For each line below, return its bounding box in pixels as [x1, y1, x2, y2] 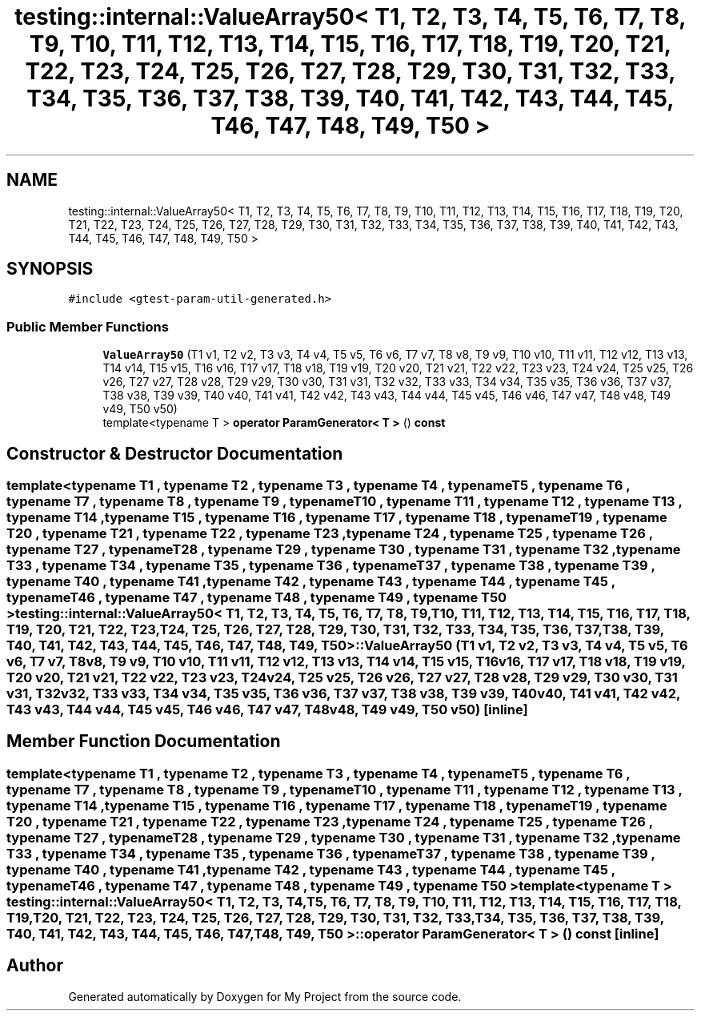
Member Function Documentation [6, 731, 281, 752]
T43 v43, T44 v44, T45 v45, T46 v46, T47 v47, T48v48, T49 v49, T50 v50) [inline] [6, 701, 528, 718]
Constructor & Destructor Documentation [6, 443, 343, 464]
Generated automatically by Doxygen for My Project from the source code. [68, 989, 462, 1003]
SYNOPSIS [6, 259, 94, 279]
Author [6, 955, 63, 976]
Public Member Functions [6, 318, 169, 335]
